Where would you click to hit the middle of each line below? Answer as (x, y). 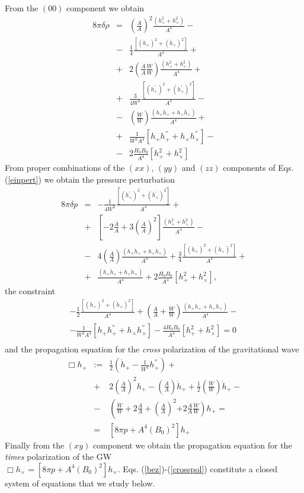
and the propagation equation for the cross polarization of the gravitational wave (152, 349)
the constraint (30, 291)
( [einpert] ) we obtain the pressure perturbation (90, 179)
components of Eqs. (258, 168)
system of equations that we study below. (80, 483)
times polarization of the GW (58, 457)
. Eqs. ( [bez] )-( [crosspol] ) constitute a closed (198, 468)
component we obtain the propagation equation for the (192, 445)
